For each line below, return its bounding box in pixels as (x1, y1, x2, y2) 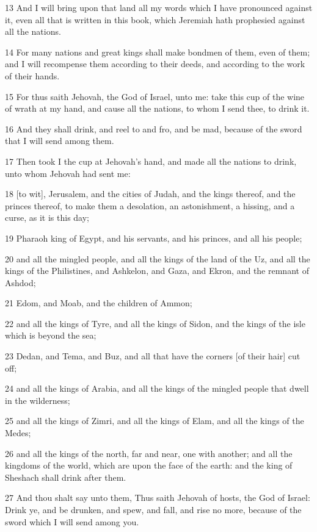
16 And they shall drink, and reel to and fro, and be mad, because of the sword (5, 122, 302, 135)
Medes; (5, 426, 31, 439)
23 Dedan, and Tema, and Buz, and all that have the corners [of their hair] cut (5, 350, 301, 362)
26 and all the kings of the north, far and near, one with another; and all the (5, 447, 293, 459)
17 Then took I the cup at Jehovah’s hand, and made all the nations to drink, (5, 154, 297, 167)
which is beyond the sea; (5, 329, 97, 342)
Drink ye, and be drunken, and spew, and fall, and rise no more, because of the (5, 503, 302, 516)
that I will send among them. (5, 134, 114, 147)
